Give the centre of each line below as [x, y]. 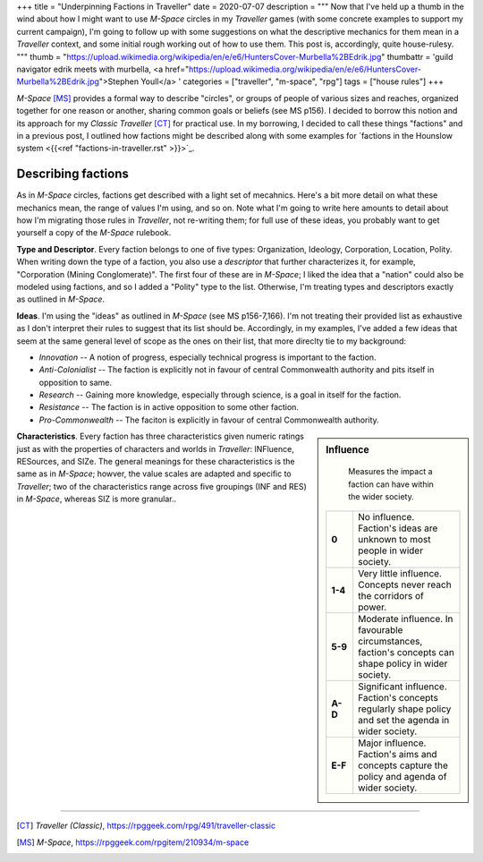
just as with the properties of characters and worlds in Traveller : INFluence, [155, 448]
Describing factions [72, 174]
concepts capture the [403, 765]
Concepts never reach [405, 585]
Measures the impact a [390, 472]
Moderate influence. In [406, 619]
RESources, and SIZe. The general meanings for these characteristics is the [156, 462]
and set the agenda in [404, 721]
